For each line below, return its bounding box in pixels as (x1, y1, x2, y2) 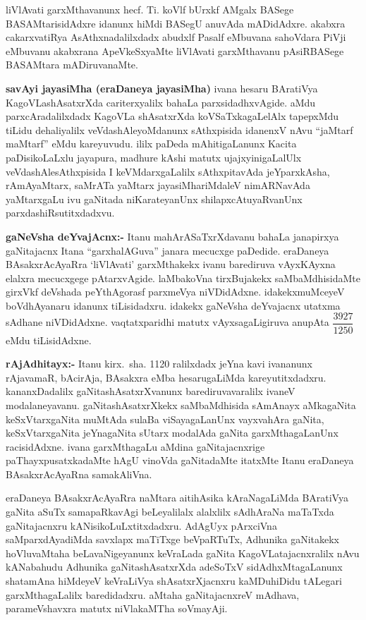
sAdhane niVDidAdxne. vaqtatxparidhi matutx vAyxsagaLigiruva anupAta (6, 315, 329, 329)
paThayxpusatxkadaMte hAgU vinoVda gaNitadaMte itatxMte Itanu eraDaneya (6, 453, 354, 468)
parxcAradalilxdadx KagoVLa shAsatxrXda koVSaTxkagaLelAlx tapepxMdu (6, 109, 339, 123)
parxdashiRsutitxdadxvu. (6, 205, 115, 220)
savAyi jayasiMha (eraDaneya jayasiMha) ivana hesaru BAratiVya (6, 80, 318, 95)
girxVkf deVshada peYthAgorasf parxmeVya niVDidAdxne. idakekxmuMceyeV (6, 284, 345, 299)
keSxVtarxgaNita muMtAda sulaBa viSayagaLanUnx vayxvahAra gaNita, (6, 411, 324, 426)
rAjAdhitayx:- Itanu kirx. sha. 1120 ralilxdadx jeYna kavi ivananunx (6, 356, 312, 371)
